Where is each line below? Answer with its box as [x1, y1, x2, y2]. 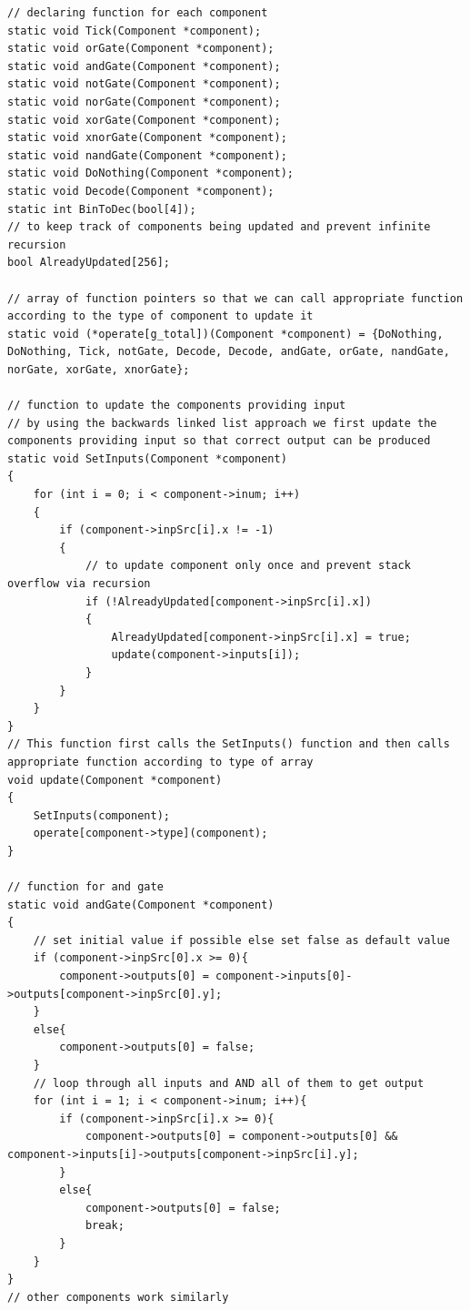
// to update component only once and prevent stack [85, 559, 411, 573]
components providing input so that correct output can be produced [7, 434, 431, 448]
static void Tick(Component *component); [7, 24, 262, 37]
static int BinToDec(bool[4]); [7, 202, 196, 216]
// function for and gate [7, 880, 164, 894]
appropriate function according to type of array [7, 755, 314, 768]
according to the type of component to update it [7, 310, 314, 323]
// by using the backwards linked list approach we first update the [7, 416, 437, 430]
